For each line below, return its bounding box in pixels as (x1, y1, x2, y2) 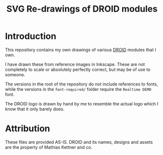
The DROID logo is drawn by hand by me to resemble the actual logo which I (5, 101, 159, 106)
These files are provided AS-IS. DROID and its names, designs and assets (5, 139, 153, 145)
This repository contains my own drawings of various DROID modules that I (5, 47, 156, 52)
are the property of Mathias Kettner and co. (5, 144, 93, 150)
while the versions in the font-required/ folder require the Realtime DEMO (5, 86, 152, 92)
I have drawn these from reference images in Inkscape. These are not (5, 61, 145, 67)
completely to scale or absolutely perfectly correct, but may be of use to (5, 67, 151, 72)
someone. (5, 71, 25, 77)
